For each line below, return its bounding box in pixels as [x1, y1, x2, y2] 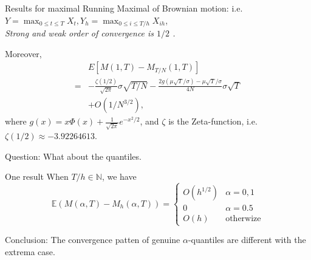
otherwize [225, 214, 261, 224]
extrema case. [5, 245, 55, 258]
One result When [5, 170, 69, 183]
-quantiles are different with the [188, 233, 306, 246]
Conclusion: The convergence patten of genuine [5, 233, 180, 246]
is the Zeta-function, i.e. [168, 115, 258, 128]
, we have [101, 170, 137, 183]
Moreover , [5, 47, 42, 60]
